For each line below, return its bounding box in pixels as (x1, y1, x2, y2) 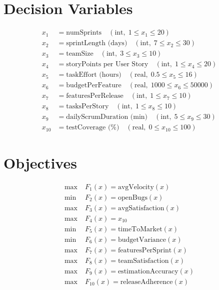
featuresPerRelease (66, 92, 123, 100)
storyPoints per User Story (66, 61, 148, 68)
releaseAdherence (120, 278, 173, 285)
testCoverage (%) (66, 124, 119, 131)
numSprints (66, 29, 102, 37)
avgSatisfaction (117, 204, 164, 212)
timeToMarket (117, 225, 162, 233)
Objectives (3, 152, 77, 173)
